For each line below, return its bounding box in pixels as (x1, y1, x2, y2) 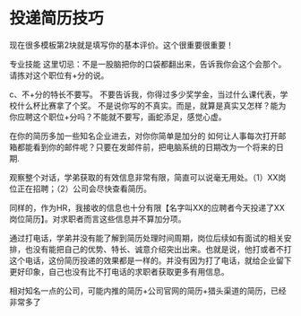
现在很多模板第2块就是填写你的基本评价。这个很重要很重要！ (9, 39, 235, 50)
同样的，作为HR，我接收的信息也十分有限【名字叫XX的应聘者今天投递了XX (9, 202, 285, 213)
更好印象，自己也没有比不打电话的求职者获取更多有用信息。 (9, 266, 229, 276)
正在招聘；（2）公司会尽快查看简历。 (16, 183, 152, 194)
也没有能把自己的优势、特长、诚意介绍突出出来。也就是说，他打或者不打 (24, 243, 292, 254)
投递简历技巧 (9, 8, 105, 29)
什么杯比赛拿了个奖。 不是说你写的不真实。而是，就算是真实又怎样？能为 (16, 100, 287, 110)
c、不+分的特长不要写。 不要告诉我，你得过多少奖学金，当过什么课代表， (9, 89, 280, 100)
